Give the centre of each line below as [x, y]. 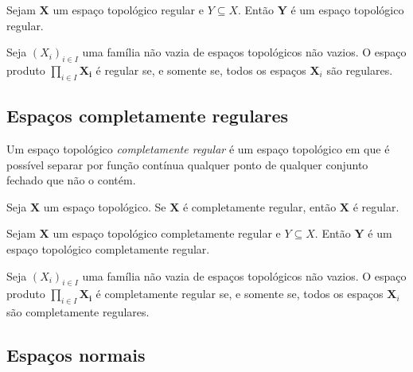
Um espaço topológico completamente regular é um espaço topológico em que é [198, 148]
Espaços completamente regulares [148, 116]
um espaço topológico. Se [105, 206]
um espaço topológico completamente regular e [167, 233]
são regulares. [360, 70]
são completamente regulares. [78, 312]
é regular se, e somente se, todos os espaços [201, 70]
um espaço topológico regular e [128, 10]
